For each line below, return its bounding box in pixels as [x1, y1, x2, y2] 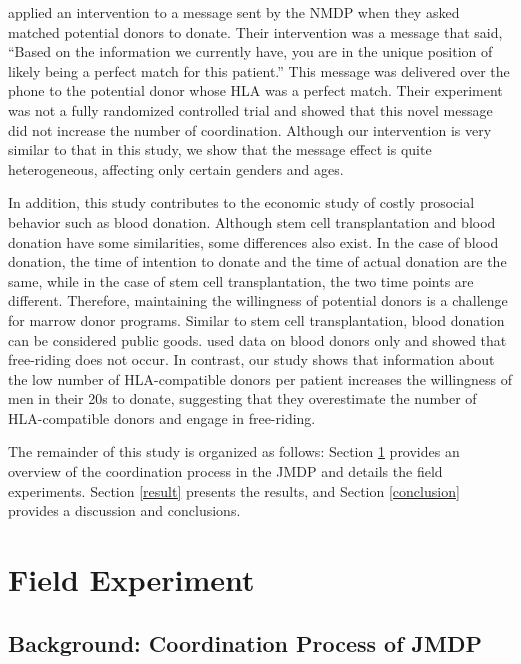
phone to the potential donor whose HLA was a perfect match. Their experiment [8, 80, 503, 101]
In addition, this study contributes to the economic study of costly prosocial [8, 192, 475, 213]
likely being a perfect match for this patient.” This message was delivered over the [8, 60, 510, 81]
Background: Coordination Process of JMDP [8, 627, 482, 658]
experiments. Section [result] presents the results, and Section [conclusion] [8, 480, 460, 501]
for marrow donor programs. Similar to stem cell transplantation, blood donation [8, 309, 505, 330]
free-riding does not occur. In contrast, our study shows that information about [8, 349, 495, 370]
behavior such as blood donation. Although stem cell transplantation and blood [8, 211, 496, 232]
